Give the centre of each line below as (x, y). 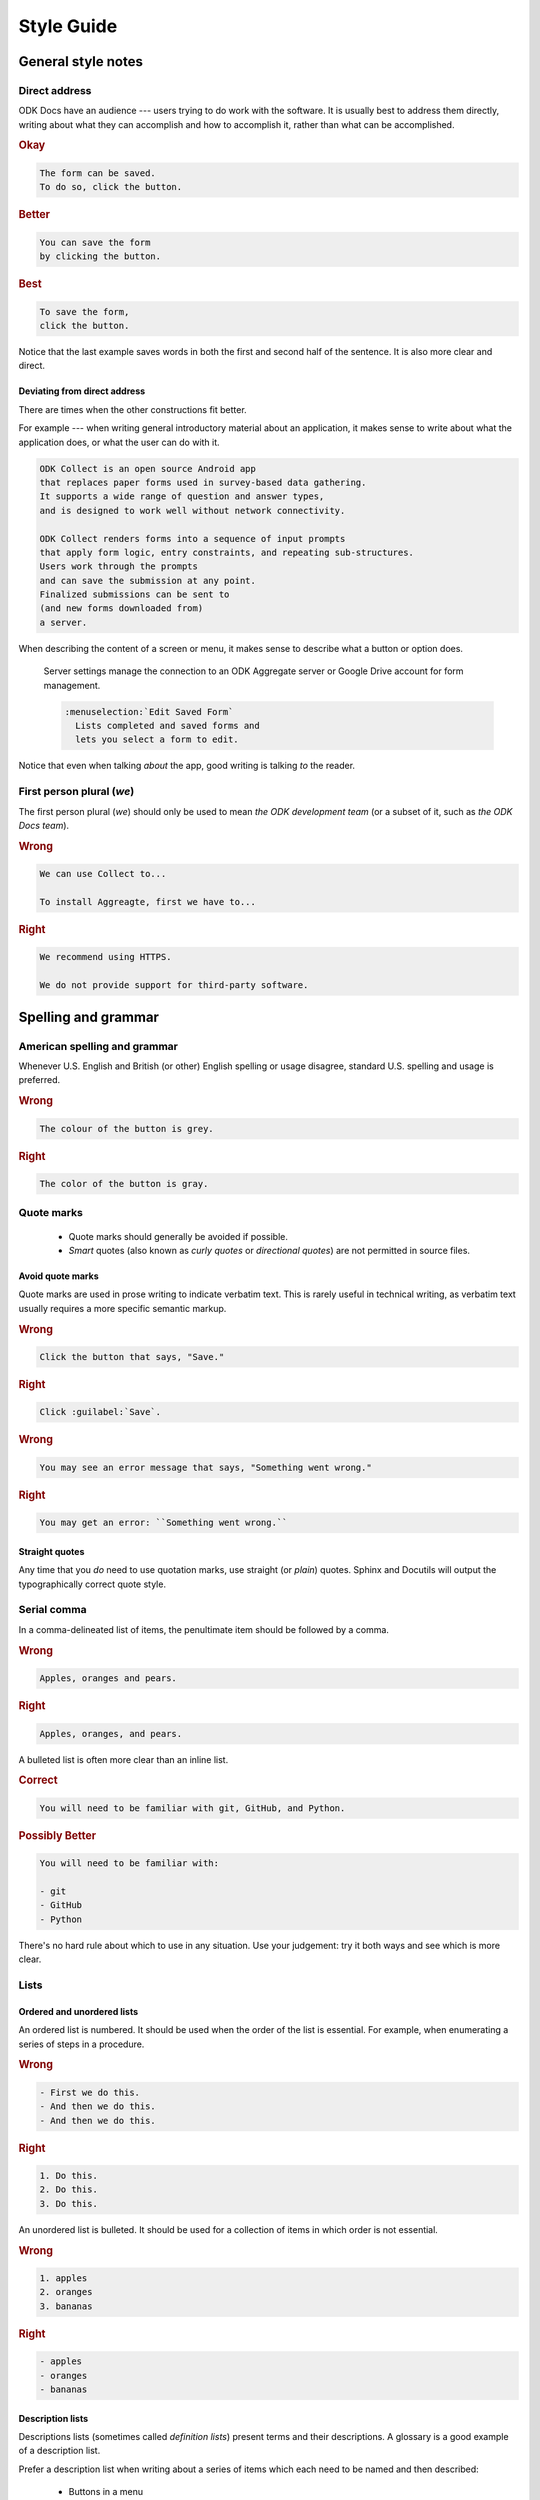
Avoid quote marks (58, 1276)
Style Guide (68, 26)
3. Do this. (69, 2203)
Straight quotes (51, 1551)
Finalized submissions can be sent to (134, 594)
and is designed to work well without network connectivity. (192, 510)
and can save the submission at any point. (148, 580)
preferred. (39, 1080)
